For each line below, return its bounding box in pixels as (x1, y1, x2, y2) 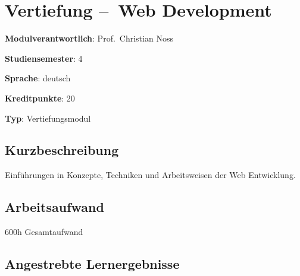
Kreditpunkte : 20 (5, 91, 75, 104)
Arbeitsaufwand (5, 198, 104, 216)
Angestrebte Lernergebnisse (5, 255, 180, 273)
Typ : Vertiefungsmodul (5, 112, 91, 124)
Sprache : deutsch (5, 72, 71, 84)
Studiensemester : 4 (5, 52, 83, 64)
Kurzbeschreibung (5, 141, 119, 159)
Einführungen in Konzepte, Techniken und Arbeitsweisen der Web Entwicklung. (5, 169, 296, 181)
